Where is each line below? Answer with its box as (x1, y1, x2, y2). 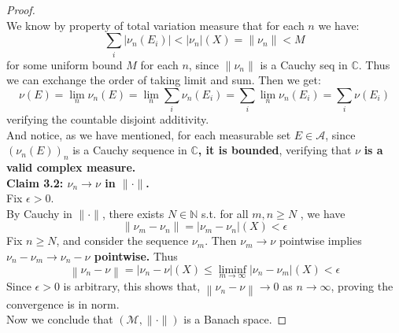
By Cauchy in (6, 205, 72, 221)
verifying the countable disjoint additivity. (6, 111, 209, 128)
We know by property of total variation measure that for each (6, 17, 305, 33)
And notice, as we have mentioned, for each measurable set (6, 126, 291, 142)
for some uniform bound (6, 56, 123, 72)
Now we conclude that (6, 311, 113, 327)
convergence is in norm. (6, 295, 120, 312)
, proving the (331, 278, 393, 294)
